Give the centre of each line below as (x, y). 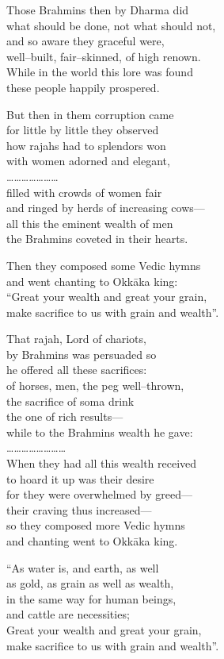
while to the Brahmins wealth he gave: (100, 432)
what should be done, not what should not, (111, 25)
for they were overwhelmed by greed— (100, 494)
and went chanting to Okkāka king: (92, 281)
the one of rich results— (65, 416)
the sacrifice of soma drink (70, 401)
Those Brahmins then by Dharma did (98, 10)
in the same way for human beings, (91, 598)
